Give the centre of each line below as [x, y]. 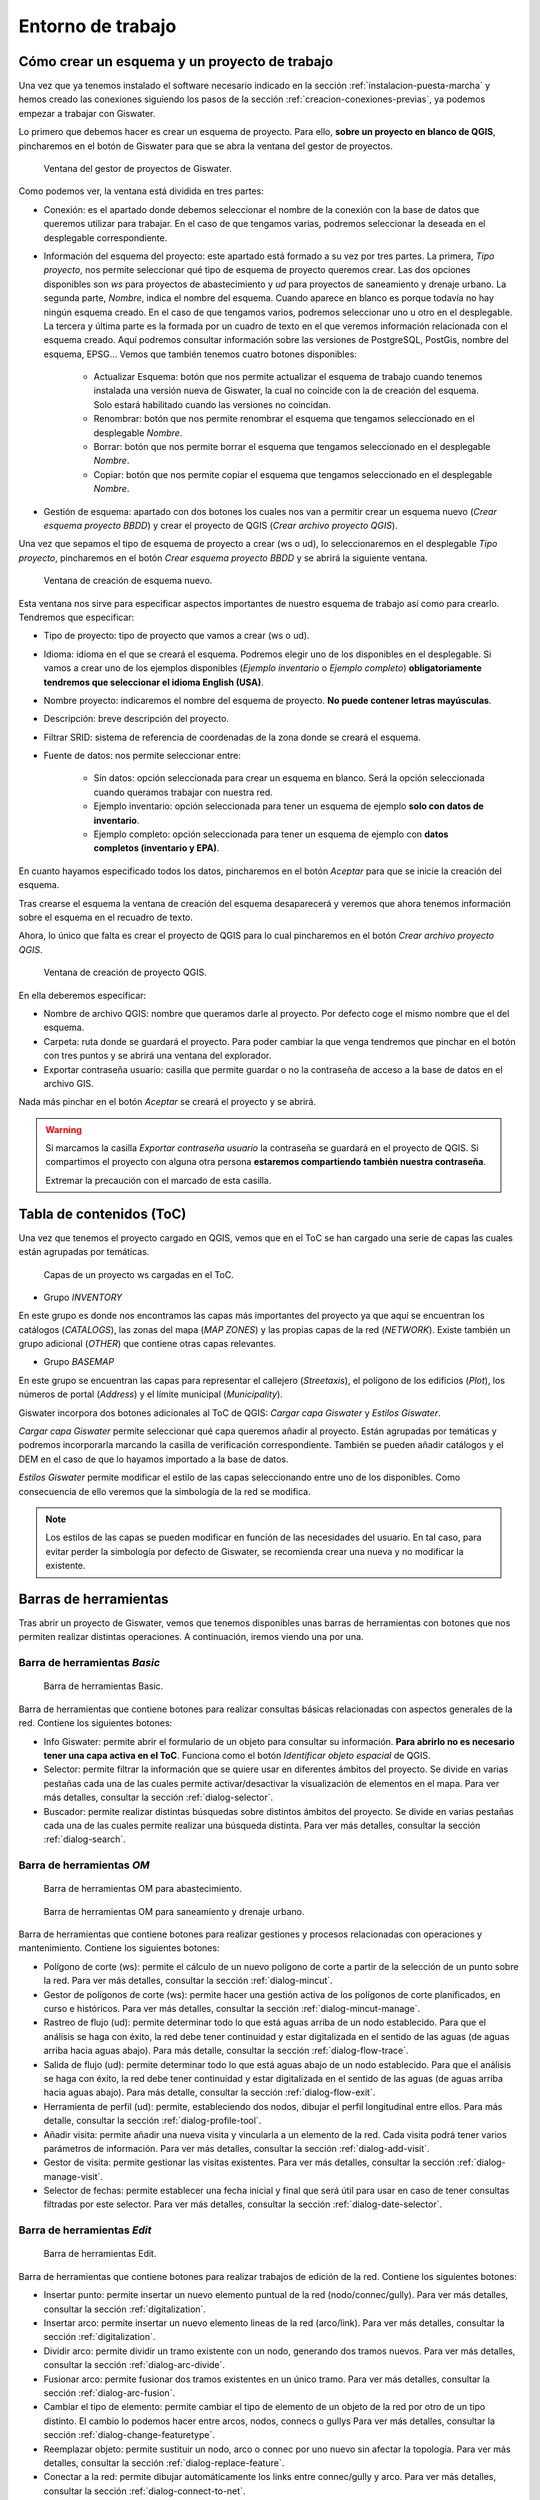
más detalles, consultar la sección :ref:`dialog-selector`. [158, 1797]
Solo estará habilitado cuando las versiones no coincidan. [212, 404]
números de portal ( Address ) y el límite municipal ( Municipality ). [151, 1394]
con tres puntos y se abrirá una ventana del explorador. [157, 1056]
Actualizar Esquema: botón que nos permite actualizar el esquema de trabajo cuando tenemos [288, 377]
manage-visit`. [73, 2176]
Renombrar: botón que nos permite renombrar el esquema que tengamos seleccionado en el [284, 419]
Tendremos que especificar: [76, 617]
